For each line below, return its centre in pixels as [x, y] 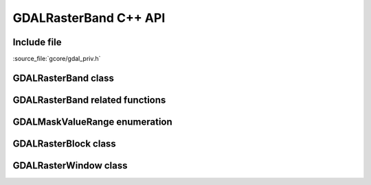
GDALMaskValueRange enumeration [93, 122]
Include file [37, 42]
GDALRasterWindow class [70, 165]
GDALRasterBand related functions [89, 100]
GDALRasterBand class [64, 78]
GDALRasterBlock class [64, 144]
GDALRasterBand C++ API [89, 18]
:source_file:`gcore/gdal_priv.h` [57, 59]
